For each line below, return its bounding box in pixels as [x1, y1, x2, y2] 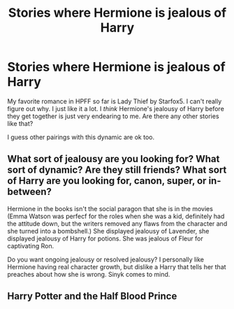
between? [7, 186, 52, 198]
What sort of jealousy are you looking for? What [7, 153, 220, 165]
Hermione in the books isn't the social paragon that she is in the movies [7, 204, 213, 213]
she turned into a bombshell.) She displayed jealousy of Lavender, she [7, 227, 210, 235]
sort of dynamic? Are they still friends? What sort [7, 164, 227, 176]
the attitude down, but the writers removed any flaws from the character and [7, 219, 228, 228]
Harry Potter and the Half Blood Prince [7, 290, 177, 302]
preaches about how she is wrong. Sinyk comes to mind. [7, 270, 170, 278]
